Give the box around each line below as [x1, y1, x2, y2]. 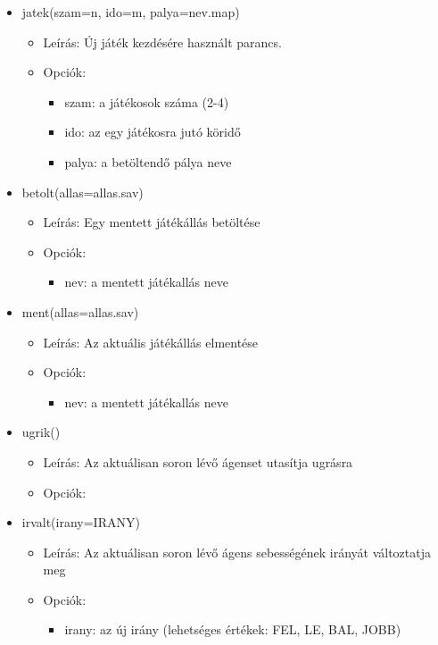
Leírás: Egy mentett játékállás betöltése [43, 213, 260, 231]
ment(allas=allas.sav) [21, 302, 139, 321]
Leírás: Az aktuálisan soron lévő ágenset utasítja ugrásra [43, 452, 353, 471]
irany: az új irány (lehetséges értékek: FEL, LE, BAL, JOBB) [64, 620, 401, 639]
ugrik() [21, 423, 61, 441]
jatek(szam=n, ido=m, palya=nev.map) [21, 3, 240, 21]
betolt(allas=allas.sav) [21, 182, 144, 201]
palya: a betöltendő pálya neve [64, 152, 232, 171]
